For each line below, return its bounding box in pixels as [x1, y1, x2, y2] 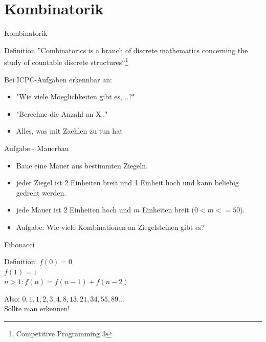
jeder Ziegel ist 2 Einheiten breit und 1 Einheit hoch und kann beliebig [16, 177, 239, 188]
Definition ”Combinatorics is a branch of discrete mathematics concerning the [4, 45, 248, 55]
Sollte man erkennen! [4, 303, 70, 314]
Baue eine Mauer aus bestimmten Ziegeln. [16, 160, 148, 170]
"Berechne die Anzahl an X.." [16, 108, 108, 119]
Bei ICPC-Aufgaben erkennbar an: [4, 74, 112, 84]
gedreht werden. [16, 187, 66, 198]
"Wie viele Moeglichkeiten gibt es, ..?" [16, 91, 135, 102]
